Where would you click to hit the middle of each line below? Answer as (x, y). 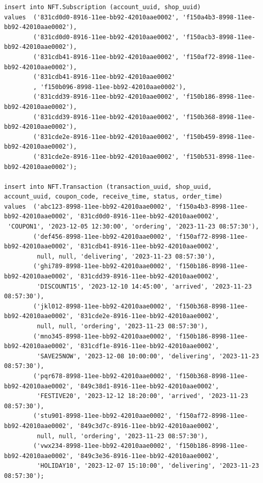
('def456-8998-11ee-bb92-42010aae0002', (103, 236)
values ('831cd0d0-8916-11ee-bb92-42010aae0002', (92, 17)
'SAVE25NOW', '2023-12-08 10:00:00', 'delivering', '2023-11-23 (148, 356)
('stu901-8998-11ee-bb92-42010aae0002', (103, 416)
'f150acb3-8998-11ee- (219, 37)
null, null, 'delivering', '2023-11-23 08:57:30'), (126, 256)
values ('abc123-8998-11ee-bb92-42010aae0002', (88, 206)
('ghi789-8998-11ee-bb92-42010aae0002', (103, 266)
